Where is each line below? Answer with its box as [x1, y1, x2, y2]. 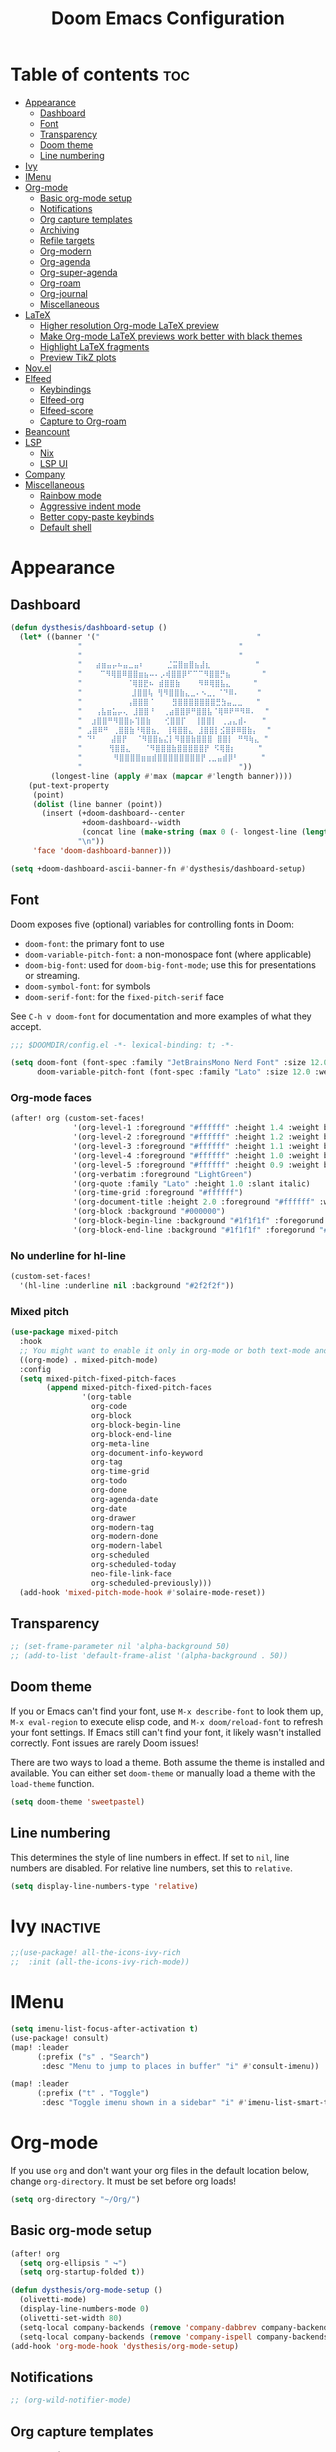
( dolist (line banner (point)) [32, 799, 163, 809]
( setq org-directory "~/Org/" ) [10, 2195, 141, 2205]
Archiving [39, 223, 80, 236]
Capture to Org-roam [39, 415, 127, 427]
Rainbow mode [39, 489, 102, 501]
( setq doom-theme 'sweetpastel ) [10, 1797, 145, 1807]
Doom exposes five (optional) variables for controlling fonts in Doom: [10, 918, 295, 930]
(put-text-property [28, 780, 110, 791]
